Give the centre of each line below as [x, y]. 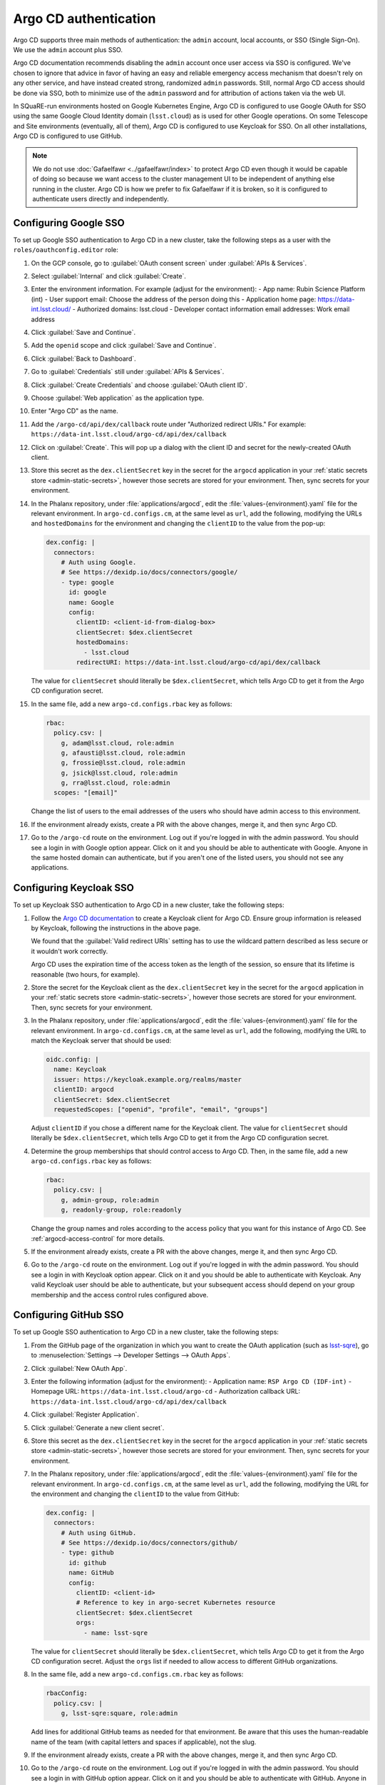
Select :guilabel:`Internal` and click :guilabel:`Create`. [109, 276]
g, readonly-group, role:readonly [121, 1210]
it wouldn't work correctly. [70, 951]
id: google [88, 592]
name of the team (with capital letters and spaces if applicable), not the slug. [144, 1741]
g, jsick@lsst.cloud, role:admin [119, 773]
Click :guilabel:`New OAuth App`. [79, 1368]
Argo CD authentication [84, 19]
